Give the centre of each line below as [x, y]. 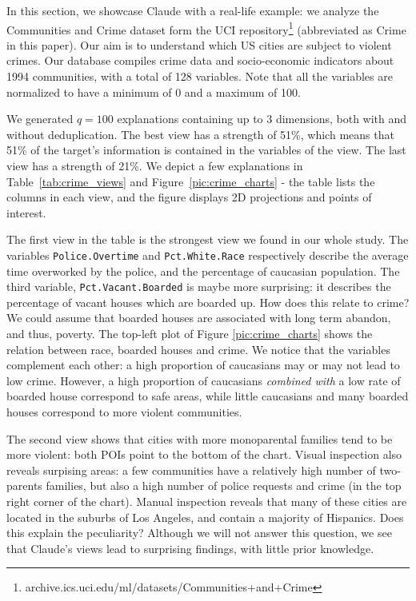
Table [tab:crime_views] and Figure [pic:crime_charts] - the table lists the [191, 181]
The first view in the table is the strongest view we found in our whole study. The [208, 239]
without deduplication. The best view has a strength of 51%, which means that [200, 134]
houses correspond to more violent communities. [124, 412]
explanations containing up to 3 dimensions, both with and [262, 119]
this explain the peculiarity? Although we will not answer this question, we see [199, 533]
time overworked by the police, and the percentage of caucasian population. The [203, 271]
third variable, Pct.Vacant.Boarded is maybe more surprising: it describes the [199, 287]
